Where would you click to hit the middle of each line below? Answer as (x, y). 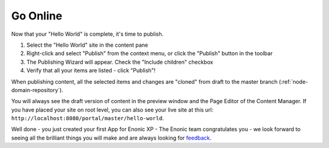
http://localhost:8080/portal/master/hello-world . (88, 118)
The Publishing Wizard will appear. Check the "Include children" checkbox (120, 62)
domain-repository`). (37, 90)
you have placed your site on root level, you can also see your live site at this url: (112, 110)
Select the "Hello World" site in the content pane (87, 45)
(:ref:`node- (293, 81)
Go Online (37, 16)
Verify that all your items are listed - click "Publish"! (91, 70)
